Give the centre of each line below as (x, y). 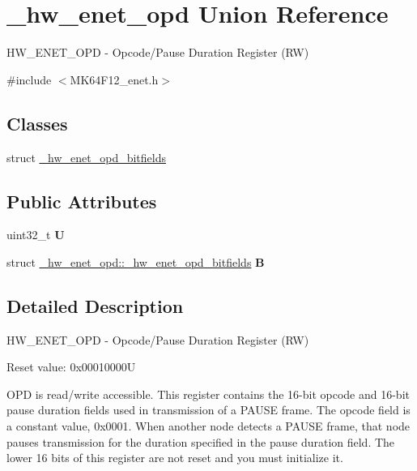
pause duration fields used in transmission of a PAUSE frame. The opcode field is (208, 410)
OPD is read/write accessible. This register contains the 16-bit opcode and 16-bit (208, 394)
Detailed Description (95, 305)
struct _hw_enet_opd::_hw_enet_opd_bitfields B (136, 261)
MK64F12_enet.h (114, 79)
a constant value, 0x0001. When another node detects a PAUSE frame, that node (208, 426)
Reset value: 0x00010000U (71, 367)
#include (29, 79)
